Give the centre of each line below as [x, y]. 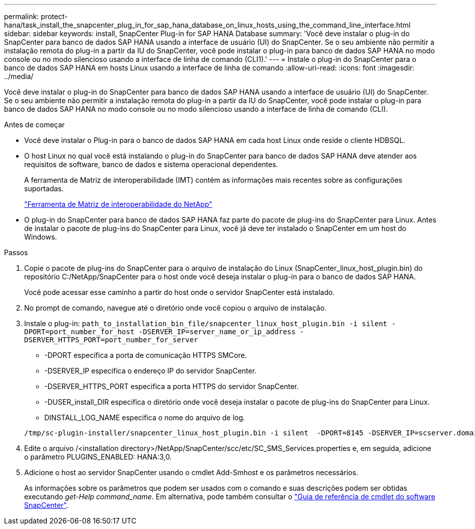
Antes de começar [34, 125]
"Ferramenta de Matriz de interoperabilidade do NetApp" [118, 204]
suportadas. [44, 188]
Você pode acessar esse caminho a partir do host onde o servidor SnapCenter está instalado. [180, 292]
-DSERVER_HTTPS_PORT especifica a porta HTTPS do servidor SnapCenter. [172, 386]
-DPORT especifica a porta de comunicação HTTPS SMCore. [146, 355]
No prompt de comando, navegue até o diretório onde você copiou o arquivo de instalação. [175, 308]
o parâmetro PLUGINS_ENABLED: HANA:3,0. [98, 457]
